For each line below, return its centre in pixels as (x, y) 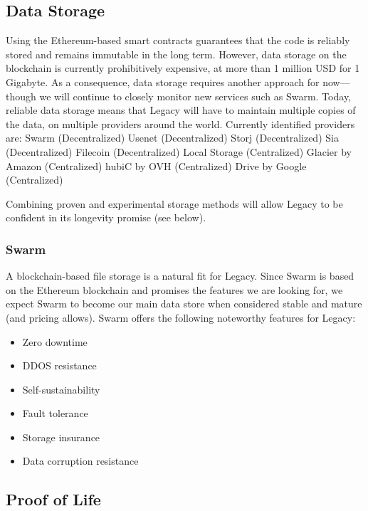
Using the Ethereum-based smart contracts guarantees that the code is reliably (178, 40)
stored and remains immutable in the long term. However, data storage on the (176, 54)
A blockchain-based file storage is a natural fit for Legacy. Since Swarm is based (180, 276)
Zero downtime (55, 341)
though (21, 96)
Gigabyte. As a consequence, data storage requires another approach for (163, 81)
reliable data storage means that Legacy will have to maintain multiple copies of (181, 110)
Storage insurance (61, 437)
